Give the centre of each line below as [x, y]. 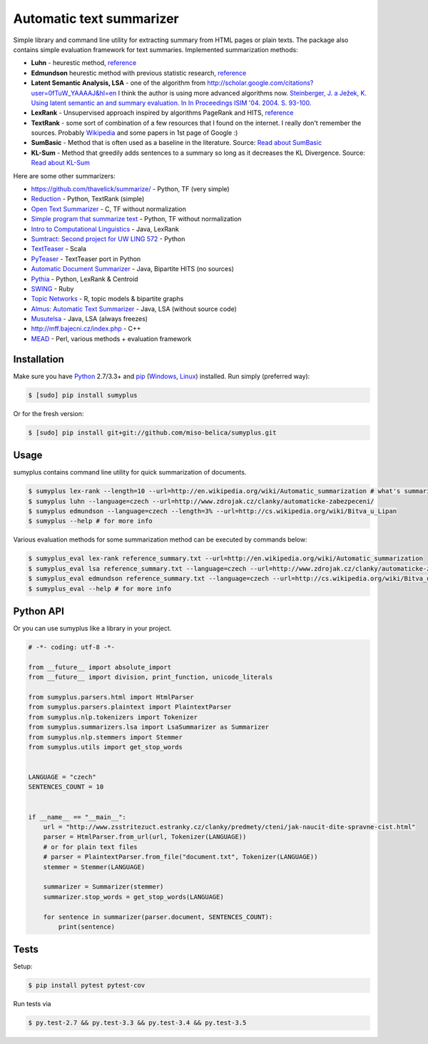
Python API [39, 611]
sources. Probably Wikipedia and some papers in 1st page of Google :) [134, 133]
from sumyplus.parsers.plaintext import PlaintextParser [130, 707]
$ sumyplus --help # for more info [90, 521]
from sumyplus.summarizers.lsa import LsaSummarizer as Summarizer [149, 727]
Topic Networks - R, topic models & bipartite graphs [107, 299]
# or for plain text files [91, 847]
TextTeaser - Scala [59, 249]
